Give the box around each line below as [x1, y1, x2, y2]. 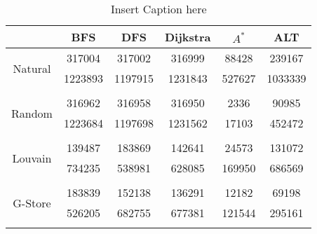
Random [11, 104, 53, 121]
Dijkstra [164, 29, 211, 45]
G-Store [13, 194, 51, 211]
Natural [13, 60, 51, 76]
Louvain [12, 149, 52, 166]
